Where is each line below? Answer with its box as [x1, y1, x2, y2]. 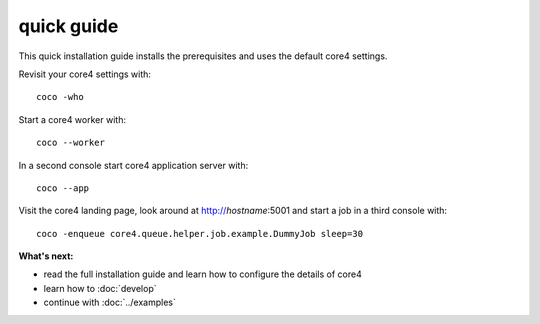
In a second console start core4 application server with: [18, 159, 249, 171]
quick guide [18, 15, 119, 37]
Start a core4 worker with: [18, 113, 127, 125]
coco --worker [36, 137, 105, 149]
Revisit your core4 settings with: [18, 68, 152, 80]
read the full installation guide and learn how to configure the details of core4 [43, 268, 362, 280]
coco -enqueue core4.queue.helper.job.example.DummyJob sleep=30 [36, 228, 364, 239]
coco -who [36, 91, 84, 103]
